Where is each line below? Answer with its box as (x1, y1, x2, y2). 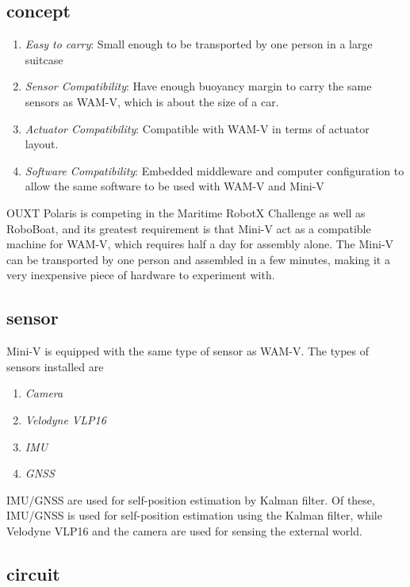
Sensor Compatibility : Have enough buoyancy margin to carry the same (25, 78, 372, 94)
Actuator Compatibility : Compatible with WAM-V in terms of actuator (25, 120, 370, 136)
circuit (6, 561, 60, 585)
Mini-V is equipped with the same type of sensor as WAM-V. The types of (6, 343, 370, 359)
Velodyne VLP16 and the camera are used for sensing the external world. (6, 522, 362, 539)
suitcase (25, 51, 63, 67)
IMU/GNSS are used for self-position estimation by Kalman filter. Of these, (6, 491, 375, 508)
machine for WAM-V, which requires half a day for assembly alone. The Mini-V (6, 236, 394, 252)
